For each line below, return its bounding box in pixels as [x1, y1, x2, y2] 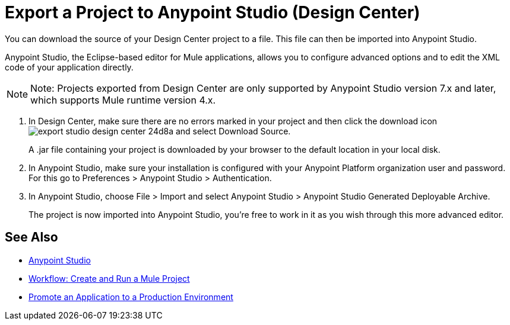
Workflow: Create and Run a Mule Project [28, 273, 190, 284]
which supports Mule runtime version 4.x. [30, 94, 216, 106]
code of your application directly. [5, 62, 134, 72]
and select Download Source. [175, 126, 291, 136]
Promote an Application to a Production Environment [28, 291, 233, 302]
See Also [5, 230, 58, 245]
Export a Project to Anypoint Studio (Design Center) [5, 2, 420, 22]
